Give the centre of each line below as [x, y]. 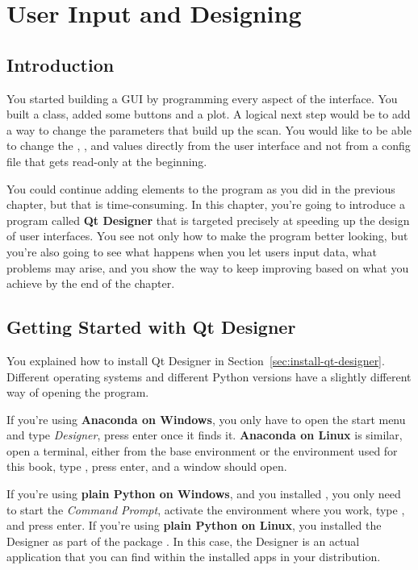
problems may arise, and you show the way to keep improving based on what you [208, 267]
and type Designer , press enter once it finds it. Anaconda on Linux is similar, [205, 435]
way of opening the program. [78, 392]
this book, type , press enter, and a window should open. [147, 466]
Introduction [61, 64]
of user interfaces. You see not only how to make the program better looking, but [207, 236]
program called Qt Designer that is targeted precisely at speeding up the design [208, 220]
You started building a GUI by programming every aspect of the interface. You [202, 98]
